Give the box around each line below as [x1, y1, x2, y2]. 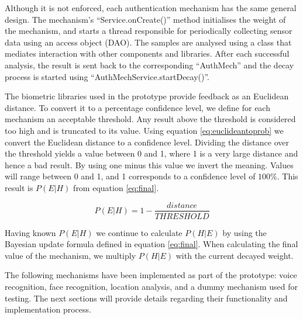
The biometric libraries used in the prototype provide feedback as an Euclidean [5, 90, 289, 102]
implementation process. [5, 303, 91, 315]
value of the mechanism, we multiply [5, 249, 136, 261]
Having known [5, 226, 56, 238]
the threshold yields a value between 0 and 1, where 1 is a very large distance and [5, 147, 298, 159]
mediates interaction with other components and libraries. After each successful [5, 47, 290, 60]
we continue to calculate [96, 226, 183, 238]
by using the [222, 226, 267, 238]
